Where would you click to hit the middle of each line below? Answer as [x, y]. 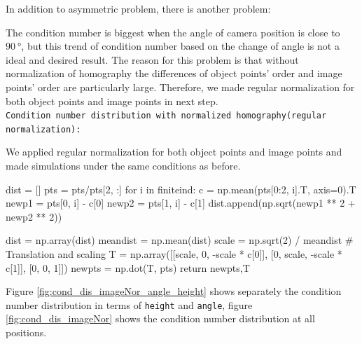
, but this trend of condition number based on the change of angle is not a [180, 46]
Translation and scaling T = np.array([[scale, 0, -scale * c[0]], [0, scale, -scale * [174, 254]
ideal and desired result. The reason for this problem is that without [152, 59]
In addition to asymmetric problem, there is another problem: [138, 8]
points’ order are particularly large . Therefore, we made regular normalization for [180, 87]
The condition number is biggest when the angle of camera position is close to [173, 32]
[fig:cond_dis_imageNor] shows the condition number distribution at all [160, 318]
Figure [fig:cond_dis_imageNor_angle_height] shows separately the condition [174, 291]
